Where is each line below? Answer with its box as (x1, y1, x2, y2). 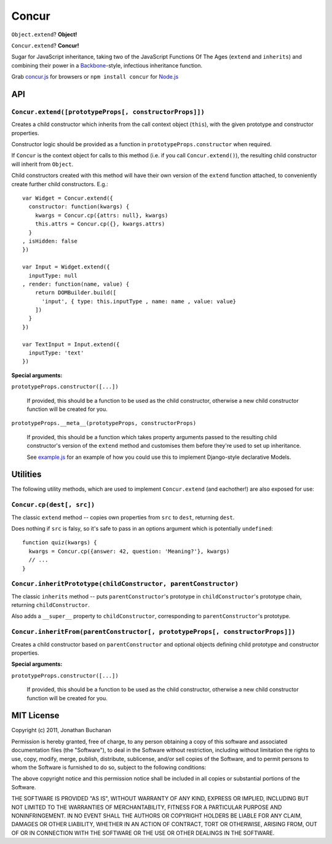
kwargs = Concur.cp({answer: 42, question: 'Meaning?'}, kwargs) (28, 547, 230, 555)
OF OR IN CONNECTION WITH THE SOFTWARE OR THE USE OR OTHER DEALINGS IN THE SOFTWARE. (11, 829, 275, 837)
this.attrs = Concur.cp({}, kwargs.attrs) (34, 221, 165, 227)
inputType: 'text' (28, 350, 84, 356)
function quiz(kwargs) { (22, 539, 97, 546)
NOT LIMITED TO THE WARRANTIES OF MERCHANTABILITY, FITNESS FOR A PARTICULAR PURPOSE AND (11, 803, 282, 811)
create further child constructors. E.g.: (11, 180, 109, 187)
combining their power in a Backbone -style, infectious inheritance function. (11, 61, 203, 69)
